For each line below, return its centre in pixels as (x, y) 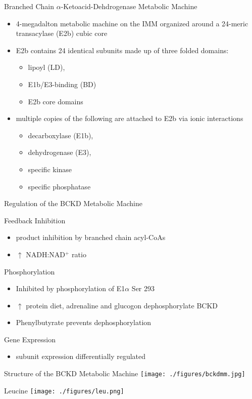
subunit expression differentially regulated (81, 356)
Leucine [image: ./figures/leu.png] (64, 390)
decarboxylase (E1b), (61, 135)
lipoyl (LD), (46, 67)
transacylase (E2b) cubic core (62, 33)
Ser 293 (143, 288)
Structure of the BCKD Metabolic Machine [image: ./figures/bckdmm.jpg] (125, 373)
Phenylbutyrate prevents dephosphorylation (84, 322)
